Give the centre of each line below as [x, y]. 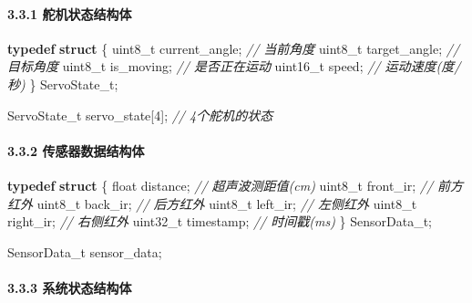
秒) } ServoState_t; [63, 84]
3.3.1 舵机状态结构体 [70, 13]
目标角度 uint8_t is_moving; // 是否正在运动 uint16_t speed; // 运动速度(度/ [234, 66]
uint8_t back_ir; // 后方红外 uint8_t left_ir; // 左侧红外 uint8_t [227, 203]
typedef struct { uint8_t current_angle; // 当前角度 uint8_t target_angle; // [234, 48]
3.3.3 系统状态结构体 [70, 287]
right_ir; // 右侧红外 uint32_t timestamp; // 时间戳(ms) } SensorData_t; [220, 221]
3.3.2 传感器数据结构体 [76, 150]
